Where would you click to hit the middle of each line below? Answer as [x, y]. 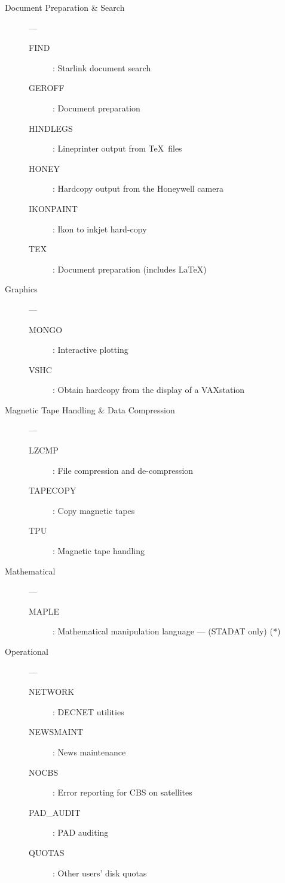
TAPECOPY [53, 490]
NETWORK [52, 692]
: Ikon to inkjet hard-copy [100, 229]
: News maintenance [89, 752]
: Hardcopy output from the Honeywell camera [138, 188]
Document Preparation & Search [65, 7]
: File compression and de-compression [123, 470]
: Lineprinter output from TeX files [117, 148]
